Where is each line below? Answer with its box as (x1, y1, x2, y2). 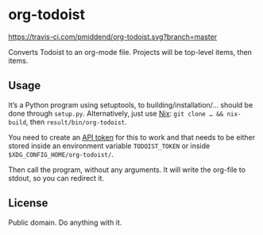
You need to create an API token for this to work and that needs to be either (8, 132, 256, 142)
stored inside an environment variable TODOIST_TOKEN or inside (8, 141, 211, 151)
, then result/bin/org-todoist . (25, 117, 127, 127)
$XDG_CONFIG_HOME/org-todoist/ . (8, 149, 114, 159)
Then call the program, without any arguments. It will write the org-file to (8, 165, 246, 174)
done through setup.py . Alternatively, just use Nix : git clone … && (8, 108, 224, 118)
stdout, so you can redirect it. (8, 173, 105, 182)
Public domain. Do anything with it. (8, 217, 122, 227)
